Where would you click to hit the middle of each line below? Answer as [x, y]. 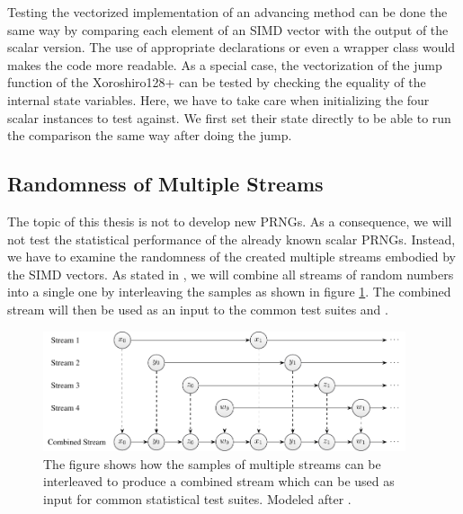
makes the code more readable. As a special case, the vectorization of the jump [225, 64]
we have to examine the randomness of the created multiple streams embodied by [231, 257]
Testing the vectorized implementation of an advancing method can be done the [227, 12]
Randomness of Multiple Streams [165, 184]
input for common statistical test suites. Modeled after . [197, 498]
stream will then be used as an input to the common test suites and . [198, 309]
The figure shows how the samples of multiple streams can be [212, 463]
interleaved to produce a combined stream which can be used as [219, 481]
